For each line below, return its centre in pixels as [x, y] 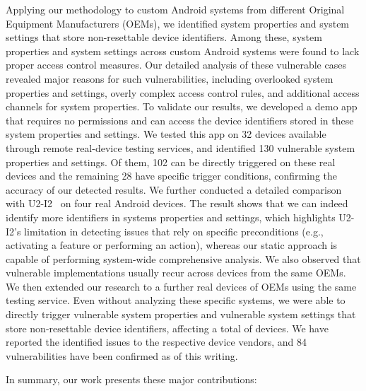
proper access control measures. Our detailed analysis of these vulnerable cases [176, 65]
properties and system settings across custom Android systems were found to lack [183, 51]
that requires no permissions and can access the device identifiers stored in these [180, 120]
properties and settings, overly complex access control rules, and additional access [183, 92]
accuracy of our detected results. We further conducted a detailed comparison [174, 189]
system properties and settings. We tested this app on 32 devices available [166, 134]
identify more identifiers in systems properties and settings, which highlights [171, 217]
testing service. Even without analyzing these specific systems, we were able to [176, 300]
